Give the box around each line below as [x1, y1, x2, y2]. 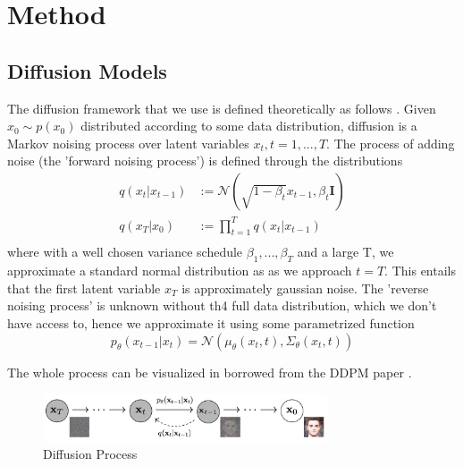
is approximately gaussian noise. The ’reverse [181, 278, 429, 297]
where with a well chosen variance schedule [7, 242, 243, 261]
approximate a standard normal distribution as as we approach [7, 261, 352, 280]
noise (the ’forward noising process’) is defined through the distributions [7, 151, 403, 170]
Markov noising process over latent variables [7, 133, 249, 152]
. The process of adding [326, 133, 455, 152]
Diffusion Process [43, 445, 138, 463]
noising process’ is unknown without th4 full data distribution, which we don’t [7, 296, 437, 315]
